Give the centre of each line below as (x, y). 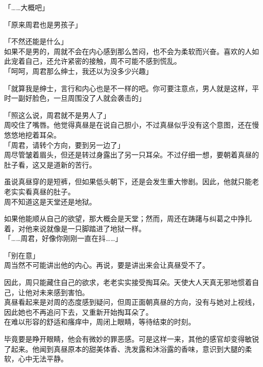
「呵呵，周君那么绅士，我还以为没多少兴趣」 (78, 71)
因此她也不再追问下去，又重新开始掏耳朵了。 (78, 312)
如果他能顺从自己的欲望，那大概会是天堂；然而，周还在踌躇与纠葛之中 (121, 218)
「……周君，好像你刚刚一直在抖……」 (63, 238)
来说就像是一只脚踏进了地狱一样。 (89, 228)
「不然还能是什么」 (36, 41)
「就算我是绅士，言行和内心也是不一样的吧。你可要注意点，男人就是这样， (128, 88)
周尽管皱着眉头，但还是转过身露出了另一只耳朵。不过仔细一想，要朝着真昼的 (131, 155)
